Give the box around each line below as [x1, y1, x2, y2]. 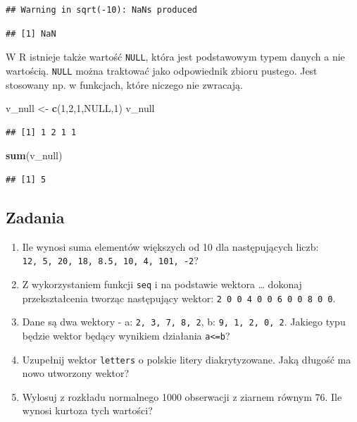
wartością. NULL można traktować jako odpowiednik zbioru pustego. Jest [6, 63, 318, 77]
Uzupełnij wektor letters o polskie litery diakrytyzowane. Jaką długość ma [22, 352, 351, 366]
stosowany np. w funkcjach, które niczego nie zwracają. [6, 77, 243, 92]
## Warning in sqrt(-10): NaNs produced [6, 5, 198, 15]
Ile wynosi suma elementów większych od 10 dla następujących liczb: [22, 239, 319, 254]
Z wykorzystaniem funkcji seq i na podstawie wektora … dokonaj [22, 276, 302, 291]
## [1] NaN [6, 28, 56, 39]
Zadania [6, 206, 65, 228]
